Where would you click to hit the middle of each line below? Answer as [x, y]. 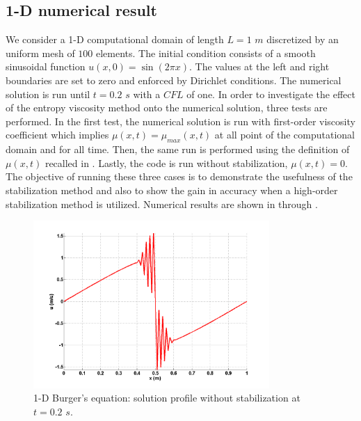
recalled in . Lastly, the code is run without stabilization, [166, 162]
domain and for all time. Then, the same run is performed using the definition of [178, 149]
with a [147, 94]
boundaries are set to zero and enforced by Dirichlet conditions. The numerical [174, 80]
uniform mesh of [40, 53]
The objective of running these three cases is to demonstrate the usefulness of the [179, 176]
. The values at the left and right [259, 66]
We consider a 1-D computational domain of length [115, 39]
